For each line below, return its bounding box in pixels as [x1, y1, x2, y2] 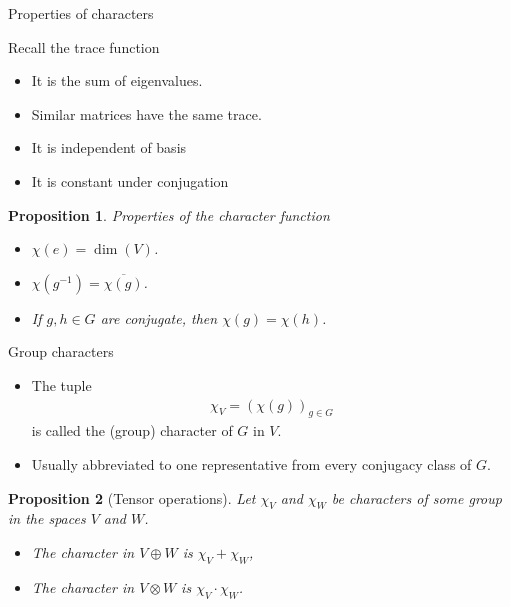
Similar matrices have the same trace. [31, 103, 262, 124]
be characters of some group [331, 487, 502, 508]
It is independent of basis [31, 137, 187, 158]
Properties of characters [8, 3, 154, 23]
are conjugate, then [100, 307, 218, 328]
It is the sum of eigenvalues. [31, 70, 203, 91]
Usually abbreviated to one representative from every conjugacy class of [31, 453, 472, 474]
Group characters [8, 341, 114, 362]
